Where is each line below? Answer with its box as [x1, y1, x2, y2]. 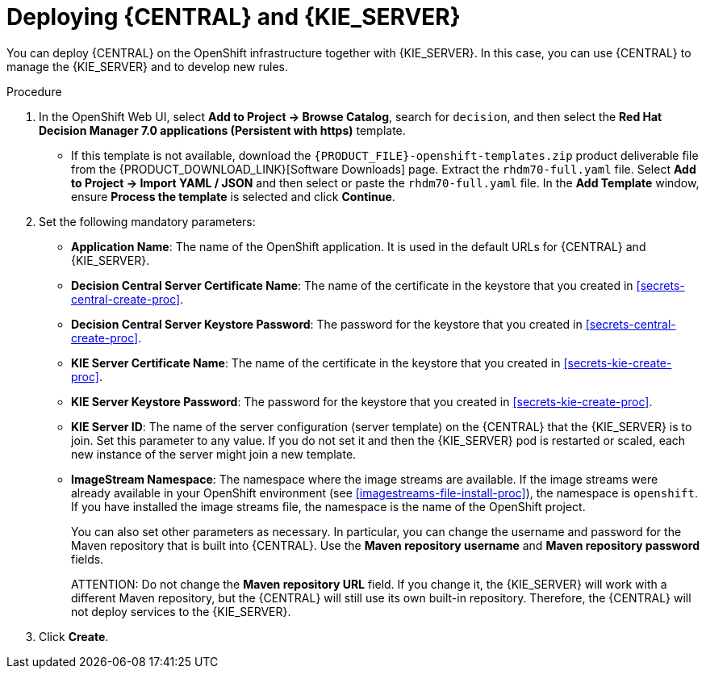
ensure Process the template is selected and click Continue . [71, 189, 395, 203]
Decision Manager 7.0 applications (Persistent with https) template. [39, 123, 406, 137]
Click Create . [39, 629, 109, 644]
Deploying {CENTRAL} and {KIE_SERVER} [6, 3, 461, 31]
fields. [71, 551, 104, 566]
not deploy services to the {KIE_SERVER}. [71, 604, 291, 618]
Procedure [6, 84, 62, 99]
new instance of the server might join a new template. [71, 447, 357, 461]
